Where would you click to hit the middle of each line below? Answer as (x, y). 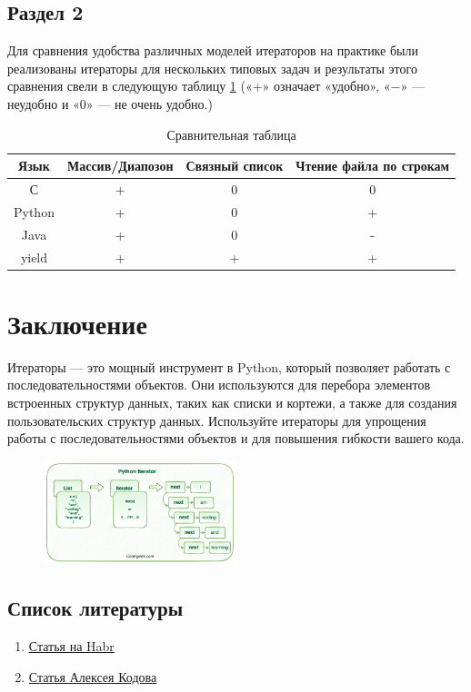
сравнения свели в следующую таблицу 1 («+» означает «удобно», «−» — (216, 86)
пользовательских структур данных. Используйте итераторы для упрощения (217, 420)
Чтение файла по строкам (373, 166)
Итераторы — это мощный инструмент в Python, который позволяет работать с (229, 366)
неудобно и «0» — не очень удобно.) (110, 103)
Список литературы (95, 608)
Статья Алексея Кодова (93, 676)
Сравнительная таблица (231, 134)
